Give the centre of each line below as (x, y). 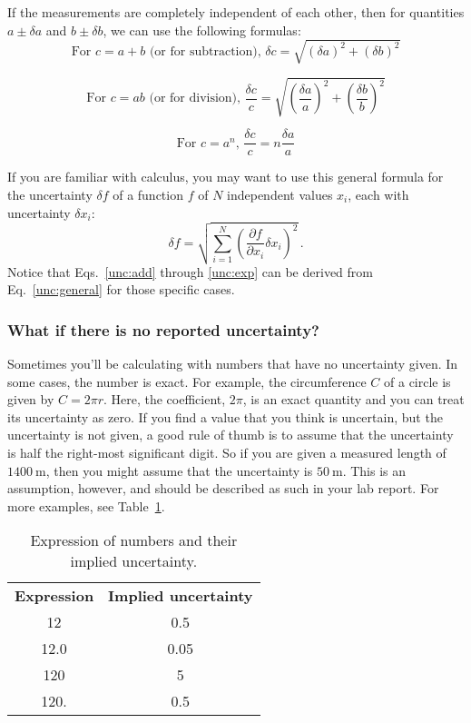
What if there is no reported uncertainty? (163, 329)
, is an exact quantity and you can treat (353, 399)
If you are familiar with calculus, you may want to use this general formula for (226, 177)
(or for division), (195, 99)
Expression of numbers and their (134, 540)
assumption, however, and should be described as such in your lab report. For (223, 488)
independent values (280, 194)
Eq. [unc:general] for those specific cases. (121, 289)
